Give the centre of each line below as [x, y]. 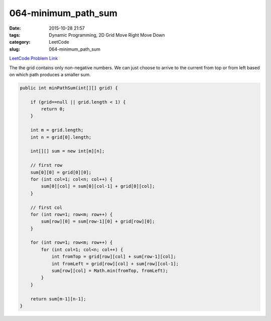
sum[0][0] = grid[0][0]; [61, 172]
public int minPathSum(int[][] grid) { [69, 88]
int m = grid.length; [57, 130]
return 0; [53, 109]
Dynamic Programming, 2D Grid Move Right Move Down [107, 35]
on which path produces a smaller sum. [50, 74]
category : [20, 42]
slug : [15, 49]
